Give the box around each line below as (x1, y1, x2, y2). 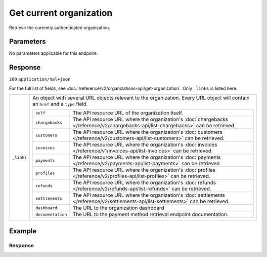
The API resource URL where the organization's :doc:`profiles (72, 167, 216, 174)
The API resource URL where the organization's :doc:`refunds (72, 179, 216, 186)
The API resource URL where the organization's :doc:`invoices (72, 141, 218, 148)
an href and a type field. (32, 101, 88, 108)
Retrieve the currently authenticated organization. (9, 25, 111, 31)
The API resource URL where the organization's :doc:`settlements (72, 192, 225, 199)
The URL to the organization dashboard (72, 205, 164, 212)
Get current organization (9, 7, 113, 18)
